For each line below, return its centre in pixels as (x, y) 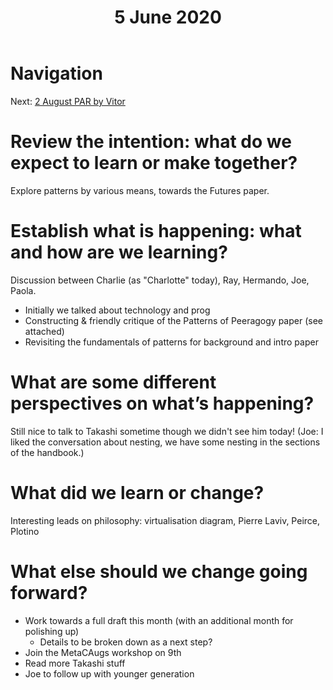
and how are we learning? (119, 252)
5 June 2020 (168, 17)
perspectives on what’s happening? (162, 403)
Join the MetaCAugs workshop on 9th (103, 652)
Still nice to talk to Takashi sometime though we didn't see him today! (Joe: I (167, 431)
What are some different (113, 382)
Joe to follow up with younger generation (109, 673)
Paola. (23, 290)
